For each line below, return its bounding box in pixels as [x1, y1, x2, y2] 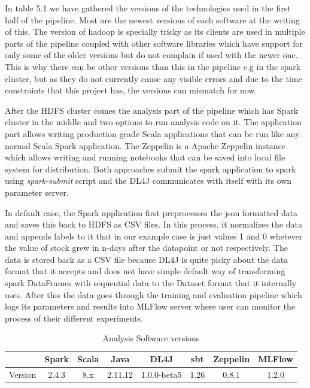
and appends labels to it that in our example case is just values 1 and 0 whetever [5, 229, 303, 242]
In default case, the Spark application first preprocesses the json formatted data [5, 206, 298, 219]
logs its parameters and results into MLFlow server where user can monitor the [5, 300, 295, 313]
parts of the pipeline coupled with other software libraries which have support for [5, 37, 303, 49]
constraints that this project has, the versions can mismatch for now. [5, 84, 257, 96]
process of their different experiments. [5, 311, 143, 324]
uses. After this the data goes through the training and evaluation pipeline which [5, 288, 302, 301]
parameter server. [5, 186, 69, 198]
